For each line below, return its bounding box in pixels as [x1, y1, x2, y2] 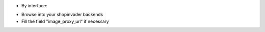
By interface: [21, 3, 48, 8]
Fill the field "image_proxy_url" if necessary [21, 18, 109, 24]
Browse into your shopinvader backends [21, 12, 103, 17]
